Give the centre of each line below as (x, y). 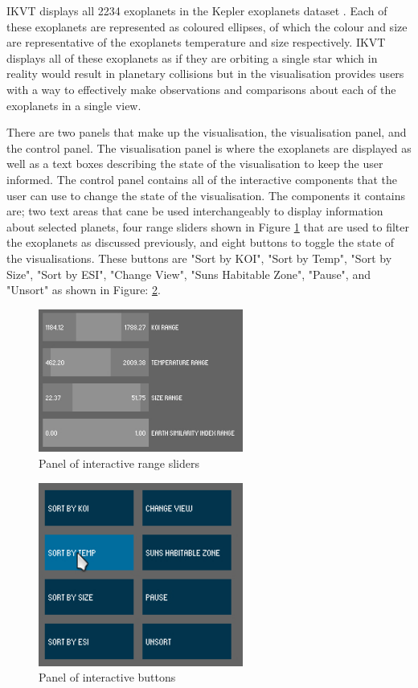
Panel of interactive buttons (107, 677)
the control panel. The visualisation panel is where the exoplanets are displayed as (209, 147)
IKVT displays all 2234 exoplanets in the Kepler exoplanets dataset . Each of (197, 10)
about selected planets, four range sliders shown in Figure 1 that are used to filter (208, 226)
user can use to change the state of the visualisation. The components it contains (206, 195)
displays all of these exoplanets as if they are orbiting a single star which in (192, 57)
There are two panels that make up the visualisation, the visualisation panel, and (207, 132)
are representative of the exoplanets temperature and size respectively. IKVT (196, 42)
